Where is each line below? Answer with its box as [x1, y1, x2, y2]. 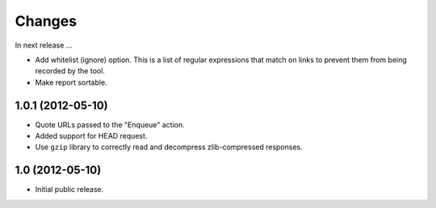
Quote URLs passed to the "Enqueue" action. [35, 119, 185, 129]
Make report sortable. [35, 77, 108, 87]
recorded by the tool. [35, 66, 105, 76]
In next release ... [15, 40, 73, 50]
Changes [15, 12, 77, 30]
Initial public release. [35, 185, 104, 194]
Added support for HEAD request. [35, 131, 148, 141]
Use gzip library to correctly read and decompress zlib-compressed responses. [35, 142, 303, 152]
